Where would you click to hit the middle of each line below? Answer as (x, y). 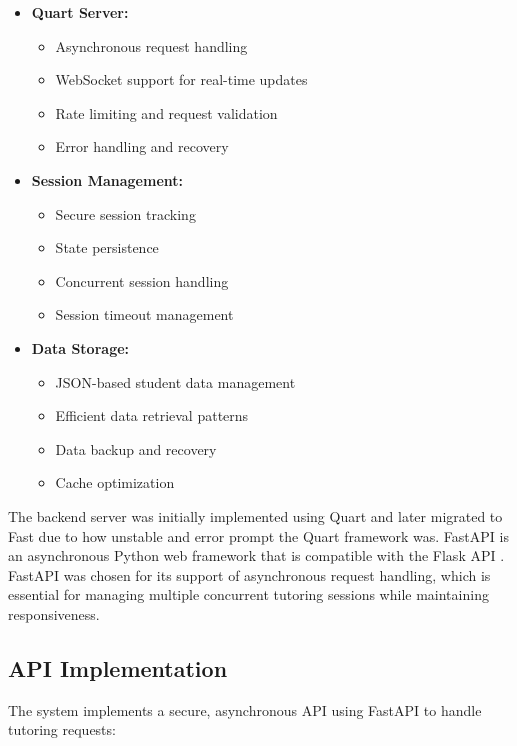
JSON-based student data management (175, 381)
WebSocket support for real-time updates (181, 79)
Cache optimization (115, 482)
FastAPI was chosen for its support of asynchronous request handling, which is (249, 574)
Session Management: (107, 179)
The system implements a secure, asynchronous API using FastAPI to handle (245, 709)
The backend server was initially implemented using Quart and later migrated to (255, 515)
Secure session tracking (125, 213)
